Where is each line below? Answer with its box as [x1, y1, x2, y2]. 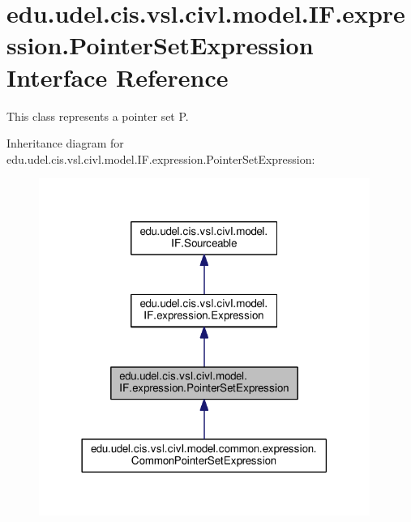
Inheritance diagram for [6, 135, 124, 152]
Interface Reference [6, 60, 229, 93]
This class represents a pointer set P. [6, 107, 189, 124]
